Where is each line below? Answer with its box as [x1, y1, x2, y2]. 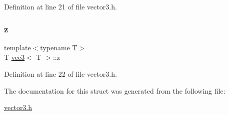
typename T [40, 42, 77, 52]
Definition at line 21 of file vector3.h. [4, 1, 117, 11]
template [4, 42, 31, 52]
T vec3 [4, 52, 25, 62]
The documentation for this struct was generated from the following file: [4, 85, 225, 96]
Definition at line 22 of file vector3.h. [4, 69, 117, 79]
